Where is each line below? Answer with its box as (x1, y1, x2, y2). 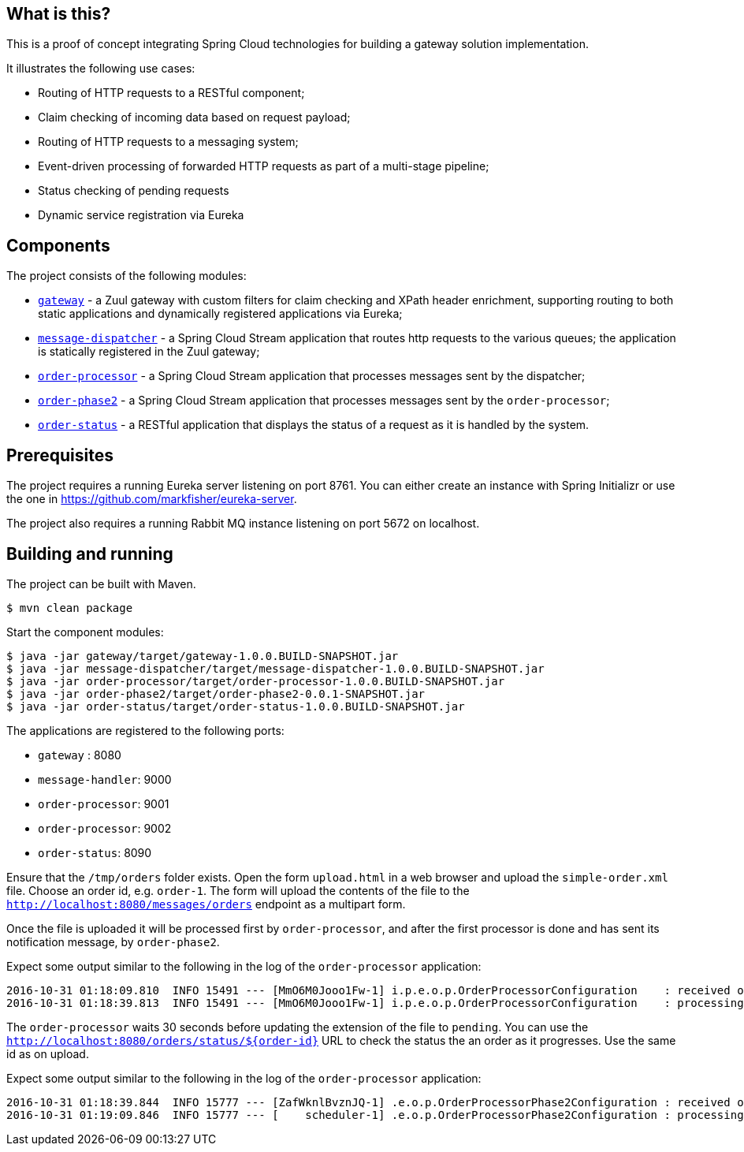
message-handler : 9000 (38, 772, 172, 786)
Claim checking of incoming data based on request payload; (38, 110, 351, 125)
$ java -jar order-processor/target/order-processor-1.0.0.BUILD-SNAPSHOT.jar (6, 674, 505, 688)
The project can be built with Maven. (6, 576, 196, 591)
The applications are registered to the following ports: (6, 723, 285, 737)
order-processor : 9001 (38, 796, 169, 811)
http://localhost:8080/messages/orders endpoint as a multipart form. (6, 897, 406, 911)
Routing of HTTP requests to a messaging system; (38, 135, 299, 149)
